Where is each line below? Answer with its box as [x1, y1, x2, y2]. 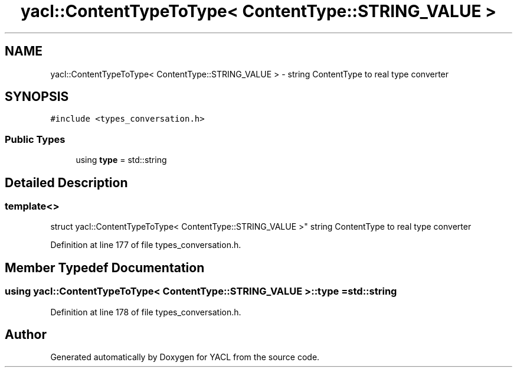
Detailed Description [5, 175, 128, 190]
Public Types [5, 133, 66, 145]
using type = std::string [76, 155, 167, 165]
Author [5, 327, 47, 342]
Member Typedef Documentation [5, 260, 205, 275]
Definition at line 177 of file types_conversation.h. [50, 240, 241, 250]
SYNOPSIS [5, 89, 69, 105]
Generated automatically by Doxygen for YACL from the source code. [50, 352, 320, 363]
